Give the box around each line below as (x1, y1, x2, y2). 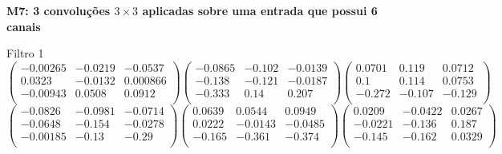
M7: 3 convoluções (6, 2, 111, 18)
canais (6, 18, 41, 34)
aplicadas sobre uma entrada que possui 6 (142, 2, 378, 18)
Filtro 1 (6, 45, 44, 61)
